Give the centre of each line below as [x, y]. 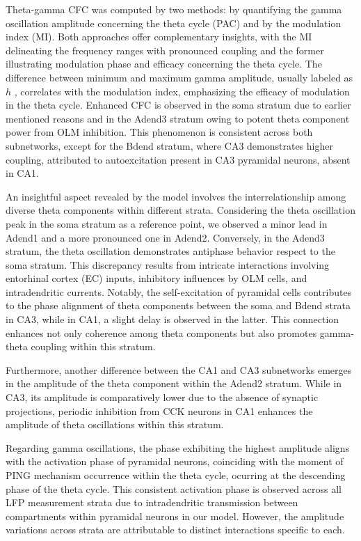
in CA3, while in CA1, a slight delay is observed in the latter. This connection [173, 319]
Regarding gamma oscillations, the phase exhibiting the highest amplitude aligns [178, 447]
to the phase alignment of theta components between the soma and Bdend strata [178, 305]
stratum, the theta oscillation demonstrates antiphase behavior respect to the [170, 251]
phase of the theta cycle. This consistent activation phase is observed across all [174, 488]
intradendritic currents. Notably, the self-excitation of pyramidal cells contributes [179, 291]
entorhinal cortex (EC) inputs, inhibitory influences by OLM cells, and [157, 278]
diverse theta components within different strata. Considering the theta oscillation [180, 210]
